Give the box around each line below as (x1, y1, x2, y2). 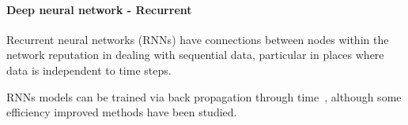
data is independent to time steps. (6, 61, 172, 78)
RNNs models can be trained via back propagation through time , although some (6, 88, 402, 105)
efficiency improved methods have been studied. (6, 104, 237, 120)
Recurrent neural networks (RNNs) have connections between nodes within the (6, 31, 389, 47)
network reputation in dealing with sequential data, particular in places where (6, 46, 384, 63)
